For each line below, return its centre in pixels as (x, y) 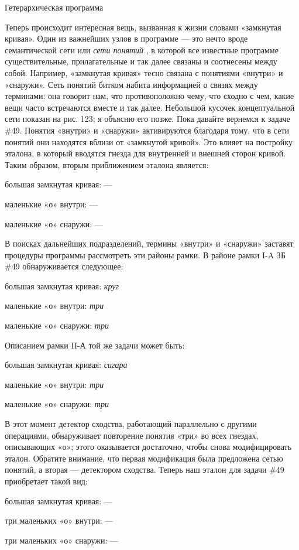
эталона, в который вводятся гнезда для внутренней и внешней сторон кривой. (145, 153)
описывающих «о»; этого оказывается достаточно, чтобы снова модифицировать (148, 447)
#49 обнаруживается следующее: (64, 266)
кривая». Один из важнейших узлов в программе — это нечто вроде (126, 38)
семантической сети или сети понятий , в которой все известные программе (142, 49)
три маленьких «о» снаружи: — (62, 540)
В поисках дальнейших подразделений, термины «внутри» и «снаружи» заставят (149, 243)
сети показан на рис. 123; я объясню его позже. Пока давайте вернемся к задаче (147, 119)
